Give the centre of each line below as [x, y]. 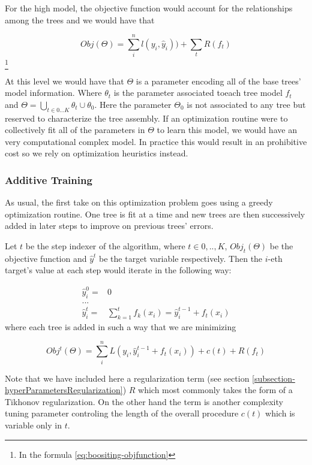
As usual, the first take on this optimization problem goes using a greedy [139, 202]
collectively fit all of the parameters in [75, 130]
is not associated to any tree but [246, 104]
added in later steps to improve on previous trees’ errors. [109, 226]
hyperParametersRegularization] [64, 390]
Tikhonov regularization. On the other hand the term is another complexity [144, 401]
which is [280, 413]
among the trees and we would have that [80, 19]
